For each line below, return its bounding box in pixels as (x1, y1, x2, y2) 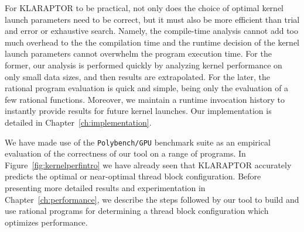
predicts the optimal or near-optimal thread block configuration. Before (5, 170, 261, 182)
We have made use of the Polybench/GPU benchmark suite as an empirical (5, 136, 271, 148)
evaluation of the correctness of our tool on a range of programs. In (5, 147, 246, 160)
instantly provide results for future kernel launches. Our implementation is (5, 105, 272, 117)
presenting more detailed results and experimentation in (5, 181, 206, 193)
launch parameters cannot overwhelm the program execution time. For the (5, 47, 272, 60)
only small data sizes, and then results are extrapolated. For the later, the (5, 70, 271, 82)
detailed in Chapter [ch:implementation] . (5, 116, 152, 128)
